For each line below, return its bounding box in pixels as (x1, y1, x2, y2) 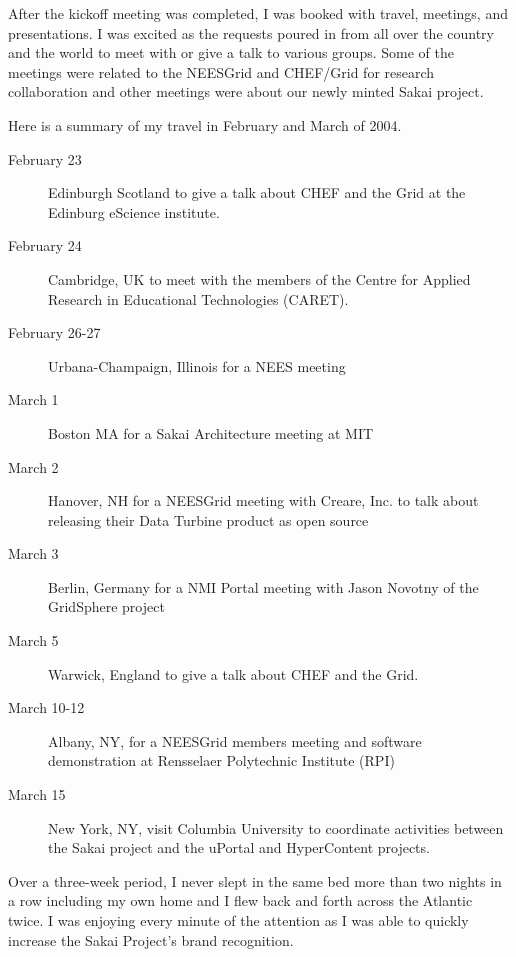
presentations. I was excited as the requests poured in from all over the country (8, 22, 494, 43)
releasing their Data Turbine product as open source (48, 509, 369, 530)
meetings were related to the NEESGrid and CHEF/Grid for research (8, 61, 435, 82)
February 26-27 (8, 322, 101, 343)
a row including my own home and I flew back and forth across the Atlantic (8, 890, 473, 911)
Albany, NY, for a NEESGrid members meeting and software (48, 730, 422, 751)
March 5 (8, 630, 59, 651)
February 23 (8, 148, 82, 169)
